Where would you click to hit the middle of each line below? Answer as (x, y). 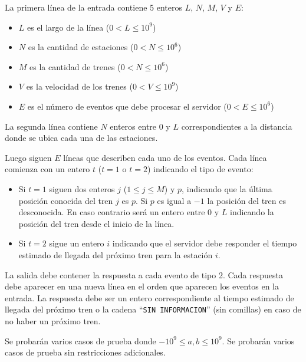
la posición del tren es (246, 200)
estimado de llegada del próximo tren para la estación (116, 254)
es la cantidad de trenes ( (75, 66)
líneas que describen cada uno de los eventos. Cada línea (165, 157)
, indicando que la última (227, 188)
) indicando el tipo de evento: (200, 169)
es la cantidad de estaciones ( (81, 47)
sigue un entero (77, 243)
